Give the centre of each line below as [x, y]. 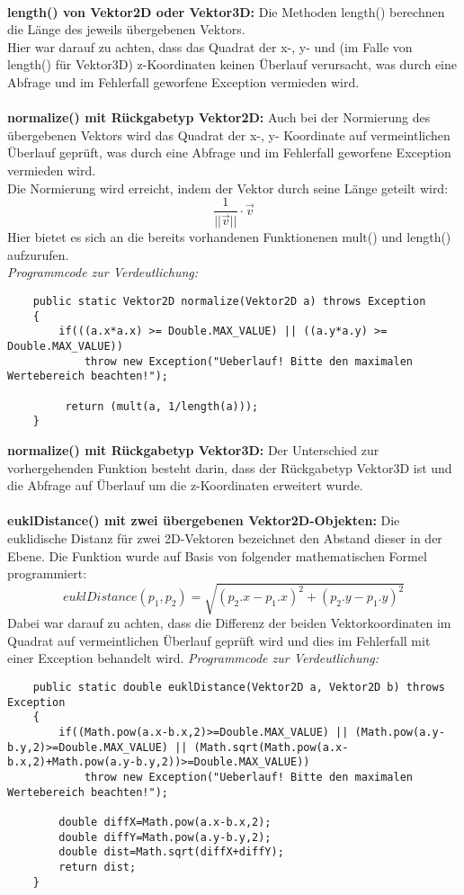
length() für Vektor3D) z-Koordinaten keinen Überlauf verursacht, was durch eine [232, 64]
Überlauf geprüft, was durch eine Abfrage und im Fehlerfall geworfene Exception [229, 152]
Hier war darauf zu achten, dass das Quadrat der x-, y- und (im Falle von [210, 46]
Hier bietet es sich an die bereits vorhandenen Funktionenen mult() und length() [229, 237]
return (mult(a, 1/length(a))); [162, 406]
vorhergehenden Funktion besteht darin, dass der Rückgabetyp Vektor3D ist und [230, 467]
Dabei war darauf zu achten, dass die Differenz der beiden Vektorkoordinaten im [229, 623]
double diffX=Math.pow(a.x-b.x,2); [165, 822]
